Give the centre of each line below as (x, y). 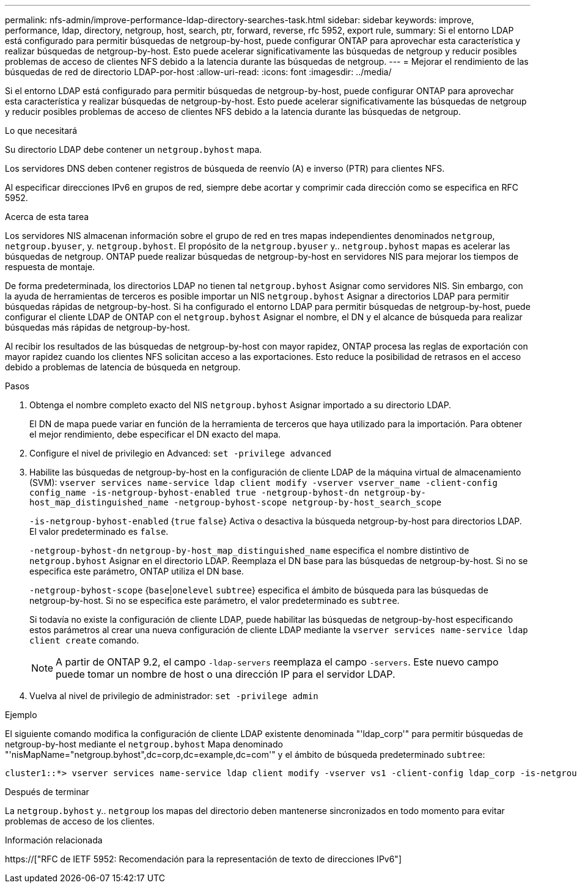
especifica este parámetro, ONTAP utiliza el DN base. (137, 571)
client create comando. (84, 640)
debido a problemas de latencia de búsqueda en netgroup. (123, 367)
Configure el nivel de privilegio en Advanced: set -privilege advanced (181, 453)
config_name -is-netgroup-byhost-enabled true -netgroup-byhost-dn (194, 493)
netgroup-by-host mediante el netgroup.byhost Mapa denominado (144, 744)
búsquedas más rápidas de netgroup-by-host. (97, 327)
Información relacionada (54, 840)
